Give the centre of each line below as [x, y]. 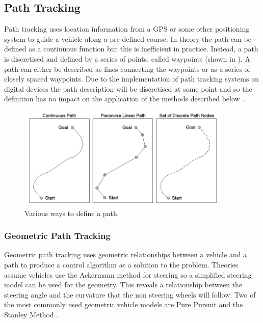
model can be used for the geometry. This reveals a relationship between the [123, 285]
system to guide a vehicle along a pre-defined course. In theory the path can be [128, 38]
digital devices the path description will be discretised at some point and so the [128, 88]
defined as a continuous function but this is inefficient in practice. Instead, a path [131, 49]
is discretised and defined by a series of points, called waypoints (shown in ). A [127, 58]
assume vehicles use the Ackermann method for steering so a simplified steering [128, 274]
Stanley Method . [31, 314]
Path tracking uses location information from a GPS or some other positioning [127, 29]
